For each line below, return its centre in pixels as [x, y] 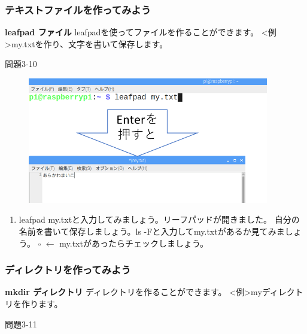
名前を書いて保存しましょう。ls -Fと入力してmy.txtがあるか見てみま [152, 231]
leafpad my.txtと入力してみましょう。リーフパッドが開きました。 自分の [159, 219]
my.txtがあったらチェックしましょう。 [134, 243]
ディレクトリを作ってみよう [68, 270]
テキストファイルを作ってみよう [78, 9]
